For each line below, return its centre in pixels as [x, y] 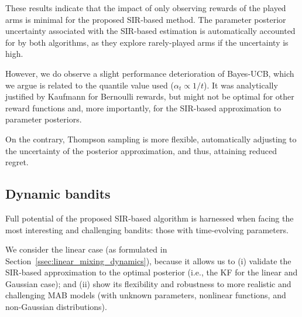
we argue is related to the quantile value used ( [90, 85]
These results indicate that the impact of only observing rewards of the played [146, 8]
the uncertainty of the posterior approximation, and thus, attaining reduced [141, 150]
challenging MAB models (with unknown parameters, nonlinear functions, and [146, 295]
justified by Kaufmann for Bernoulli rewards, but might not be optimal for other [150, 96]
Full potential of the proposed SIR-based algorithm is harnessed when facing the [150, 218]
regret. [17, 162]
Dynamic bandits [58, 194]
